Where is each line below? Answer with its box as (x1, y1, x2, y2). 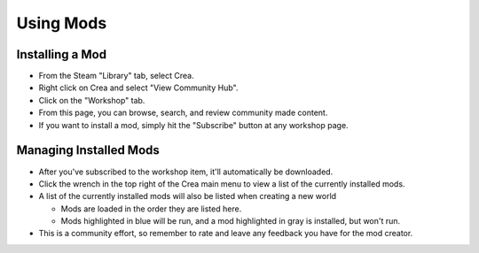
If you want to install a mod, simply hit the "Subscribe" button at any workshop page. (38, 119, 349, 130)
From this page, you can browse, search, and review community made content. (38, 107, 328, 119)
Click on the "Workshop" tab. (38, 95, 145, 105)
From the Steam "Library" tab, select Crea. (38, 71, 194, 81)
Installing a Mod (16, 47, 106, 62)
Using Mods (16, 13, 107, 33)
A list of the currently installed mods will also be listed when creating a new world (38, 191, 337, 202)
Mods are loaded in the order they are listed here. (60, 203, 242, 214)
